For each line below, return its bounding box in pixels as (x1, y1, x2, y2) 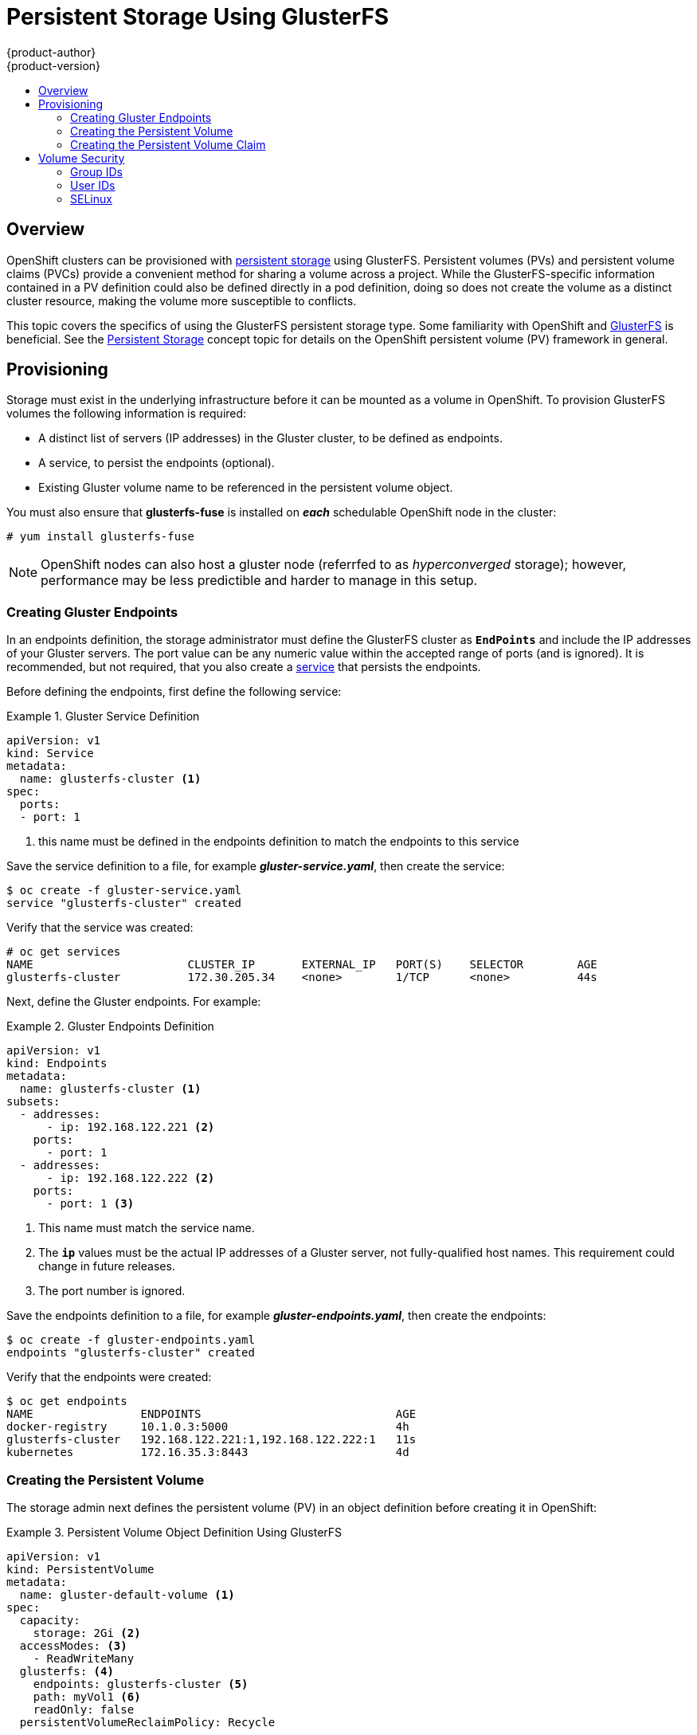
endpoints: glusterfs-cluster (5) (33, 1677, 249, 1690)
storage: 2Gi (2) (33, 1626, 141, 1639)
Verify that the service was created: (6, 920, 194, 935)
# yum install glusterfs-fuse (6, 530, 195, 544)
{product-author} (6, 45, 96, 59)
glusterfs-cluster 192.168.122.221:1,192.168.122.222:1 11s (6, 1433, 417, 1446)
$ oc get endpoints (6, 1395, 127, 1408)
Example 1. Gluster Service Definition (6, 709, 200, 724)
